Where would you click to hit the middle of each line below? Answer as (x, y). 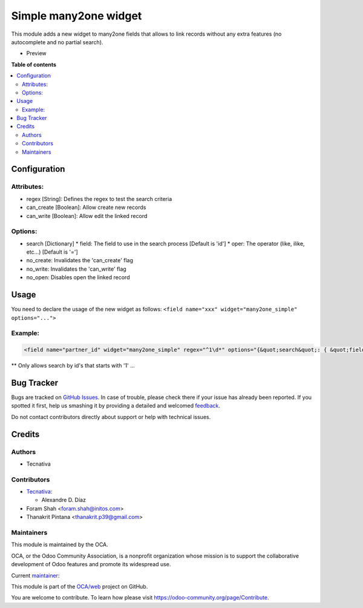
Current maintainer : (35, 575)
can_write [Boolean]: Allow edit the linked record (87, 216)
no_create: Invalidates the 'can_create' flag (80, 260)
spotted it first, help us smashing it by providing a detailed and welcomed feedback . (116, 406)
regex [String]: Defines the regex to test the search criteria (99, 199)
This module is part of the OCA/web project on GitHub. (80, 586)
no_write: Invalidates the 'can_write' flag (76, 269)
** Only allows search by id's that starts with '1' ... (73, 366)
